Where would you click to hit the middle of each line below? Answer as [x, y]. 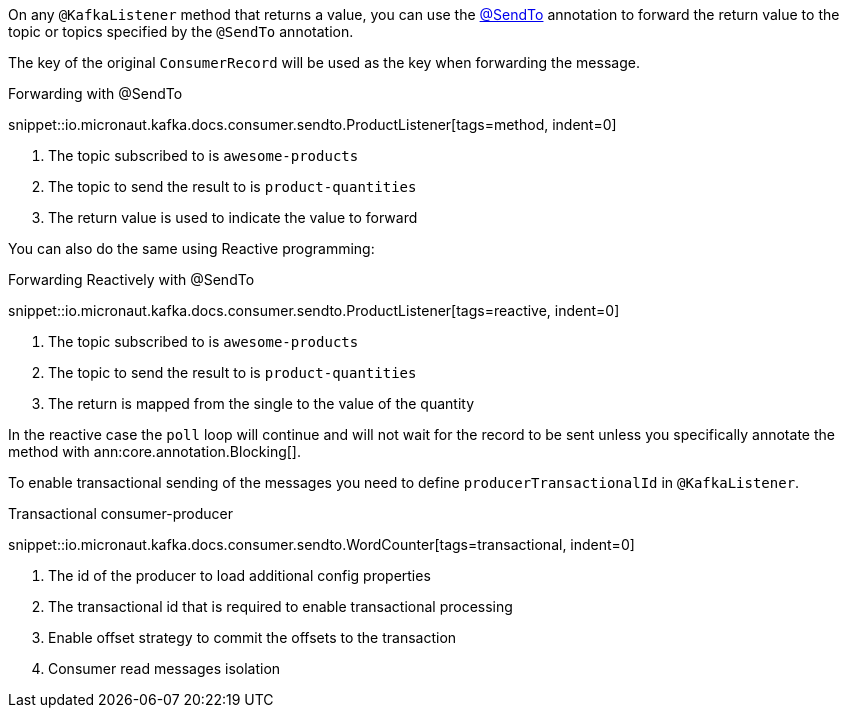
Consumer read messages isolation [164, 668]
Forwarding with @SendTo [95, 93]
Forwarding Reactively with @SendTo [131, 279]
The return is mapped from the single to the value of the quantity [261, 403]
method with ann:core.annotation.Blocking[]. [154, 451]
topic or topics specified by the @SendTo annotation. [181, 31]
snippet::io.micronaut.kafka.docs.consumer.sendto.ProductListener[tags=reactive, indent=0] [314, 310]
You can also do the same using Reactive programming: [191, 248]
